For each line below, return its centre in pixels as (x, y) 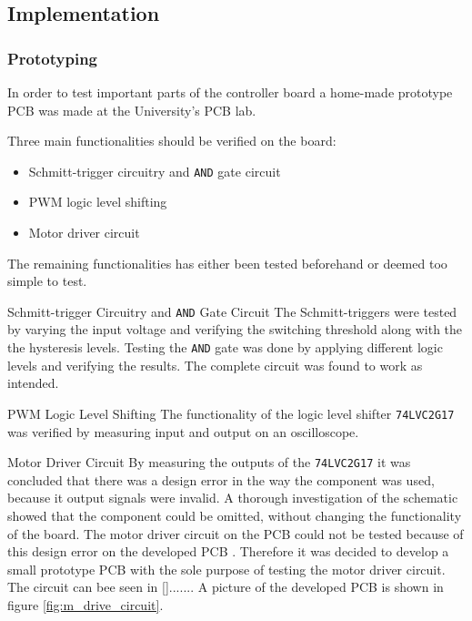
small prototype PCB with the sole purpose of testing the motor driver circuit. (226, 569)
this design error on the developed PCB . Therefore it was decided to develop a (228, 551)
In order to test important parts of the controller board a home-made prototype (230, 92)
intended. (33, 383)
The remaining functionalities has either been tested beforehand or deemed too (227, 263)
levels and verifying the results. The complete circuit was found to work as (215, 365)
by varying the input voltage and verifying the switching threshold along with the (235, 329)
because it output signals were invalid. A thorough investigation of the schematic (233, 498)
